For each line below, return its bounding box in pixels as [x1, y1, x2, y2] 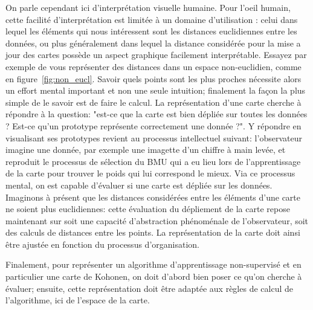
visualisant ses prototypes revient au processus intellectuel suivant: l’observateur [5, 131, 302, 144]
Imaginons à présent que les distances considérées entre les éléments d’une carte [5, 190, 301, 203]
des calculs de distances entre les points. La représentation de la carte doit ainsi [5, 226, 300, 239]
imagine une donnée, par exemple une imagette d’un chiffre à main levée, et [5, 143, 286, 156]
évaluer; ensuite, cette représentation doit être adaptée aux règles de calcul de [5, 282, 293, 294]
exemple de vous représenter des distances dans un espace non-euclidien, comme [5, 60, 302, 73]
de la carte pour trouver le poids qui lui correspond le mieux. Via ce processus [5, 167, 295, 179]
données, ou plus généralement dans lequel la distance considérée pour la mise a [5, 36, 301, 49]
